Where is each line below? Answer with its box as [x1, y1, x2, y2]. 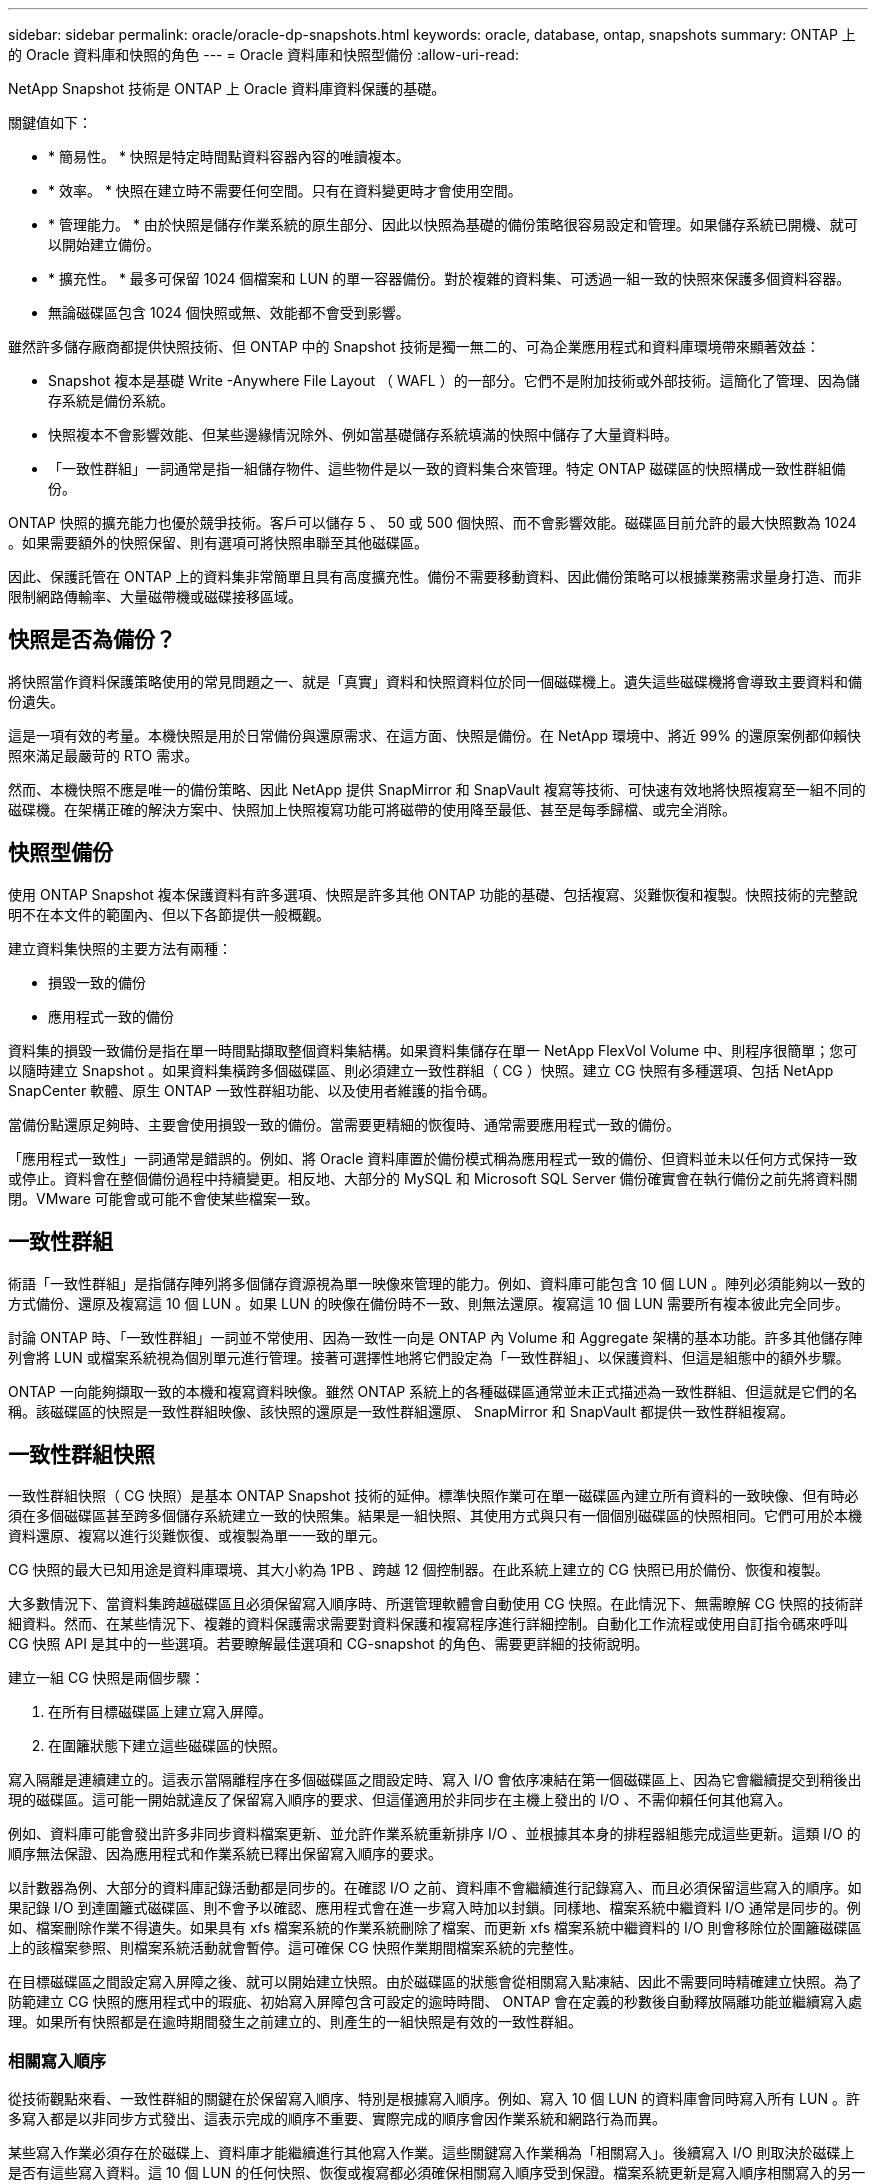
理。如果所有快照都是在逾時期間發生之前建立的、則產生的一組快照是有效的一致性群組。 [8, 2013, 582, 2031]
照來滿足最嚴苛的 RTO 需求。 [8, 746, 199, 764]
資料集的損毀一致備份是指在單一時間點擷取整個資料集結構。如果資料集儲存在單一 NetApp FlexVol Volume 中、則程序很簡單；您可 [8, 1041, 858, 1059]
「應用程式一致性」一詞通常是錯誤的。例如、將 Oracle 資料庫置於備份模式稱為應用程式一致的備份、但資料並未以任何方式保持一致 [8, 1149, 858, 1167]
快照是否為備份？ [8, 627, 176, 653]
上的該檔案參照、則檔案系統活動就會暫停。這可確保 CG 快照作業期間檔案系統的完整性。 [8, 1939, 583, 1957]
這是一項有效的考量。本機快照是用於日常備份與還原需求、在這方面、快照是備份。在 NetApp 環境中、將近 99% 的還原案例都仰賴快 [8, 726, 861, 744]
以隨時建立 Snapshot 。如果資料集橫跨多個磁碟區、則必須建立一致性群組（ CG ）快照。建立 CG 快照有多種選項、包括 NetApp [8, 1061, 834, 1079]
